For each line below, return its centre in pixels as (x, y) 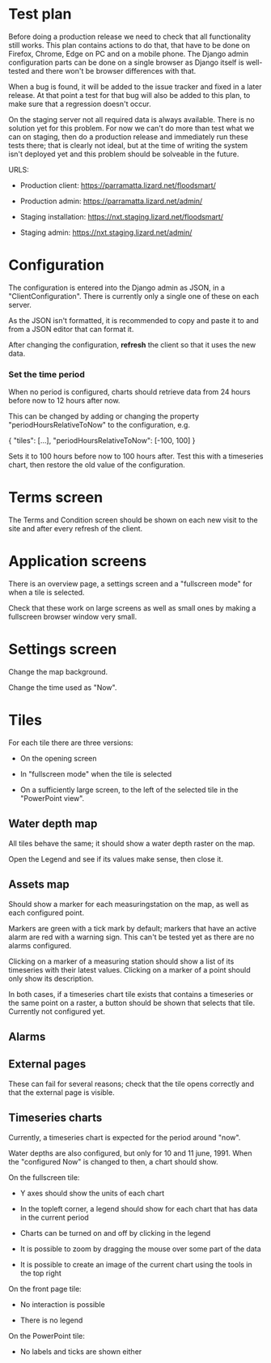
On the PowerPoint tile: (47, 1335)
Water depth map (53, 824)
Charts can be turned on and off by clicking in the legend (115, 1233)
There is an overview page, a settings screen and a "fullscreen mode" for (130, 584)
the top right (41, 1273)
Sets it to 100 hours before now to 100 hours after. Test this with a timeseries (136, 456)
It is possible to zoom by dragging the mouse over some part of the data (140, 1249)
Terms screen (56, 498)
